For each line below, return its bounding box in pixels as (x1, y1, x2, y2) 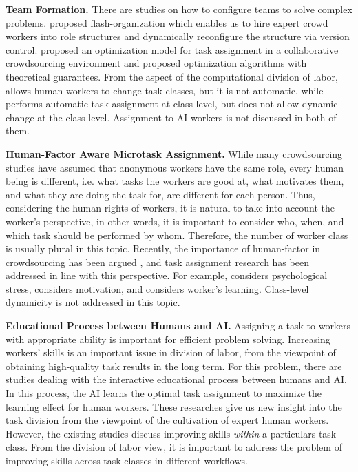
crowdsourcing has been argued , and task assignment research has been (6, 254, 309, 269)
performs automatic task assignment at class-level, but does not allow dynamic (6, 96, 338, 111)
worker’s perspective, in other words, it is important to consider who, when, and (6, 214, 344, 228)
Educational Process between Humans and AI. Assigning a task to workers (6, 318, 351, 333)
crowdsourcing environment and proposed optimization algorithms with (6, 56, 307, 70)
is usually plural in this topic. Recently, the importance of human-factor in (6, 241, 321, 256)
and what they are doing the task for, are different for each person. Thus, (6, 187, 315, 201)
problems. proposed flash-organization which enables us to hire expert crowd (6, 15, 328, 30)
